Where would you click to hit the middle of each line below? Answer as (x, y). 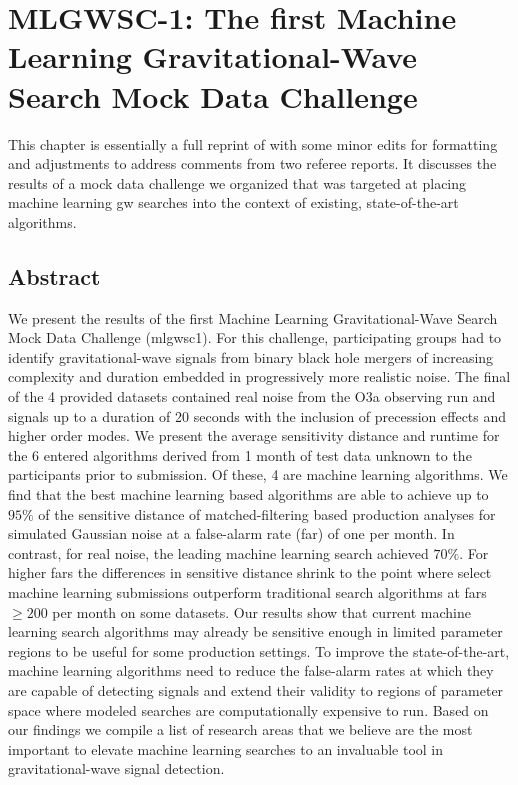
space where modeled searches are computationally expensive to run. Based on (248, 709)
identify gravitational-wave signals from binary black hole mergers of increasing (251, 356)
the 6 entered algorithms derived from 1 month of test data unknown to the (240, 454)
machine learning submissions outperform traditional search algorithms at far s (247, 591)
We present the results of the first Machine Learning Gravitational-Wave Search (253, 317)
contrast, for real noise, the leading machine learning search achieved (218, 552)
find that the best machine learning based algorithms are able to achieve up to (248, 494)
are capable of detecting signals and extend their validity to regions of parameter (256, 689)
